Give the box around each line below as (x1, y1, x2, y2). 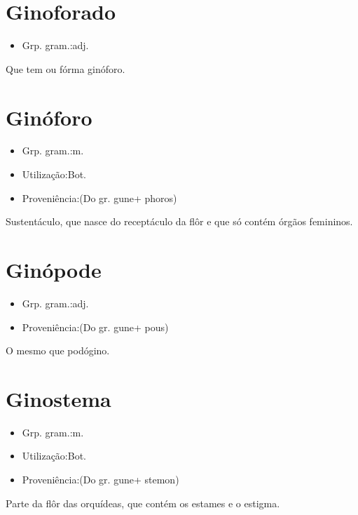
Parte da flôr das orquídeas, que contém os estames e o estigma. (6, 495, 280, 510)
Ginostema (6, 384, 111, 413)
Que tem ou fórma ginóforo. (6, 61, 125, 76)
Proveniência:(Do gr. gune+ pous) (22, 319, 169, 334)
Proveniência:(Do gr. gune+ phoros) (22, 190, 177, 205)
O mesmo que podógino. (6, 343, 110, 358)
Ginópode (6, 255, 102, 283)
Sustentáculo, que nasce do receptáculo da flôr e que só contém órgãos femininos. (6, 214, 353, 229)
